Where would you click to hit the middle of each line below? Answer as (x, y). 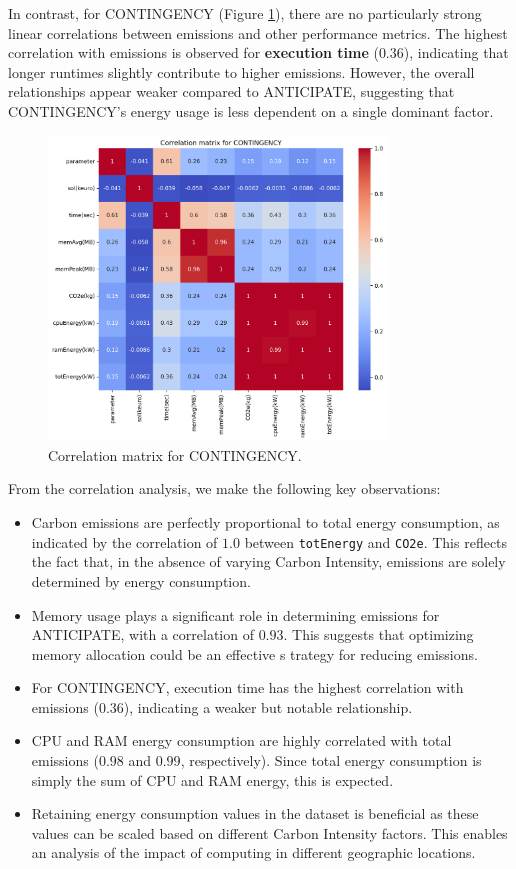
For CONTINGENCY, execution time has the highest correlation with (247, 687)
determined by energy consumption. (141, 580)
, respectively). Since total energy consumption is (331, 760)
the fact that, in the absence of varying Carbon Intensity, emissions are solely (268, 561)
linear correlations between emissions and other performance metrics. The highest (258, 32)
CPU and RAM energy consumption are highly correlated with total (241, 740)
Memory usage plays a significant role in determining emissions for (235, 614)
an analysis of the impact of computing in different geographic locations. (253, 852)
